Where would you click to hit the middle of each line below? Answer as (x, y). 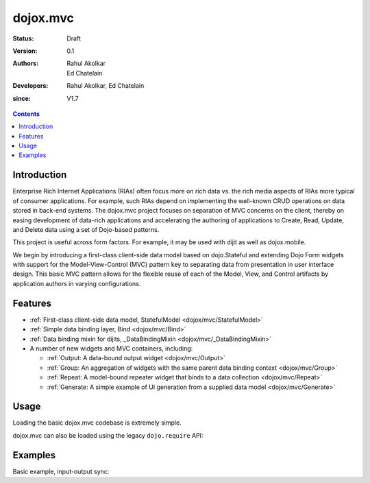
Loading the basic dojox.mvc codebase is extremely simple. (97, 423)
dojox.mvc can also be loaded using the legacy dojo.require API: (108, 435)
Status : (23, 38)
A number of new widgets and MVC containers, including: (111, 348)
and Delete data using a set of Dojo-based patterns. (86, 229)
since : (22, 98)
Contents (26, 114)
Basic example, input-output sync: (61, 471)
